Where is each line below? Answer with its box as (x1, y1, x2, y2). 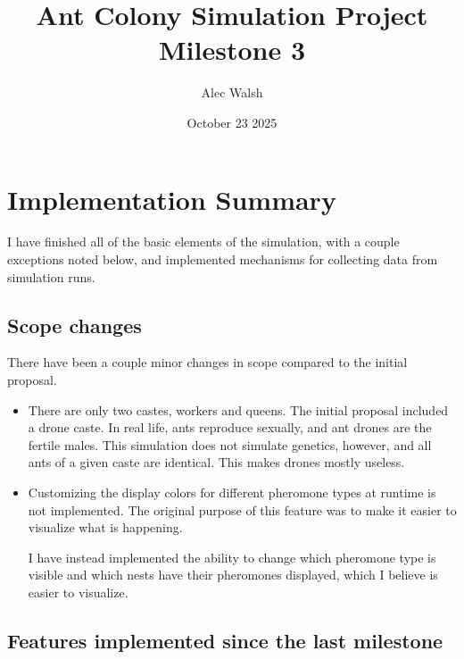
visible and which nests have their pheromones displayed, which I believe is (28, 565, 438, 584)
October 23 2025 (186, 113, 278, 131)
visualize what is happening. (28, 518, 183, 537)
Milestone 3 (159, 31, 305, 68)
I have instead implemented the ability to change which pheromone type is (28, 547, 436, 566)
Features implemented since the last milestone (7, 626, 443, 654)
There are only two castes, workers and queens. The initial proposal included (28, 400, 449, 419)
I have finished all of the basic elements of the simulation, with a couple (7, 232, 400, 251)
